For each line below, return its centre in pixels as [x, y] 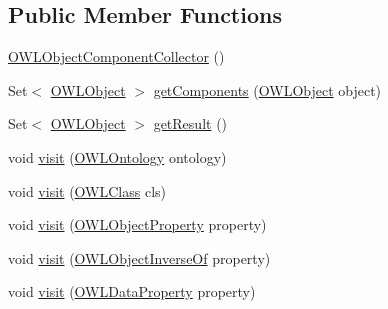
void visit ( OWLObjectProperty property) [137, 224]
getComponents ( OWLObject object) [267, 89]
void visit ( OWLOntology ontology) [117, 156]
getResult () [190, 123]
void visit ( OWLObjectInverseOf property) [139, 257]
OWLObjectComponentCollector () [116, 56]
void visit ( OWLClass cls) [87, 190]
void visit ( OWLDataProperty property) [132, 291]
